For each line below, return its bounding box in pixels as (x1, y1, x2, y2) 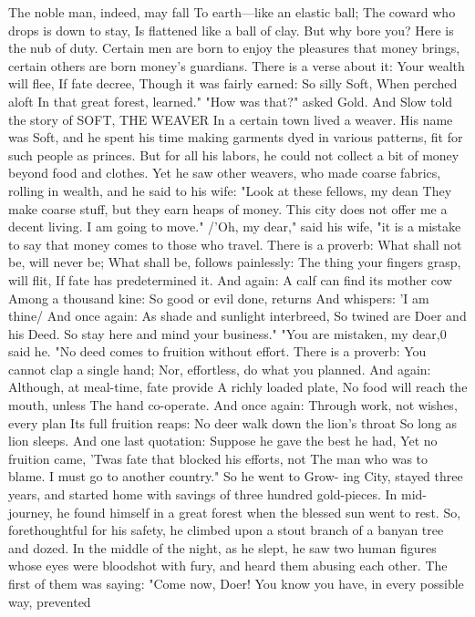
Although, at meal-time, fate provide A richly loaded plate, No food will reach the (8, 377, 468, 396)
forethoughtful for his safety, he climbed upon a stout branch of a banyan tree (8, 520, 444, 540)
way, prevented (8, 591, 91, 611)
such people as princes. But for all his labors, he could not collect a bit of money (8, 145, 460, 164)
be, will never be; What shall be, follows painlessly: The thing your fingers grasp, (8, 252, 461, 272)
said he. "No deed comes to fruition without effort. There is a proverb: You (8, 342, 427, 361)
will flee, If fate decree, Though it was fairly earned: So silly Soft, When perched (8, 74, 458, 93)
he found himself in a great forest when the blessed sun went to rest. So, (57, 502, 461, 521)
